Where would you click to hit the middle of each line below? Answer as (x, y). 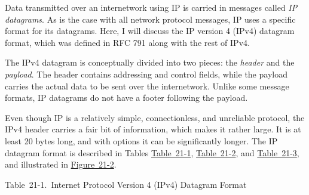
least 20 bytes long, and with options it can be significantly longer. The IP (141, 140)
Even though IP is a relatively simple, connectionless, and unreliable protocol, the (155, 117)
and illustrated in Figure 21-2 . (61, 164)
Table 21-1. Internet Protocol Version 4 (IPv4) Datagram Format (126, 184)
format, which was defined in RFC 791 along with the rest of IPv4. (127, 42)
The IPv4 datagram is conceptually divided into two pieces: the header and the (150, 62)
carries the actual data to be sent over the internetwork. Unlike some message (147, 86)
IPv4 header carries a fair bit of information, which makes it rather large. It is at (153, 129)
